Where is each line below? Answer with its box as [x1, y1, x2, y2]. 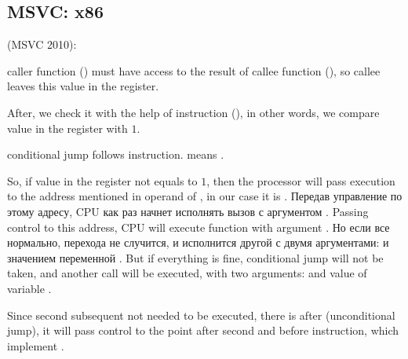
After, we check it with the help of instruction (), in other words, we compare [7, 104, 380, 120]
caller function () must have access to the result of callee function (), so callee [7, 62, 381, 79]
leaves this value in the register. [7, 78, 159, 94]
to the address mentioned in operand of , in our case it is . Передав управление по [7, 188, 403, 204]
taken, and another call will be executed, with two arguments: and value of [7, 265, 367, 281]
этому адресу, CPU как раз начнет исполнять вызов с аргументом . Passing [7, 203, 369, 219]
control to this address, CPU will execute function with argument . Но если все [7, 218, 390, 235]
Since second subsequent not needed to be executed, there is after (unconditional [7, 306, 395, 323]
